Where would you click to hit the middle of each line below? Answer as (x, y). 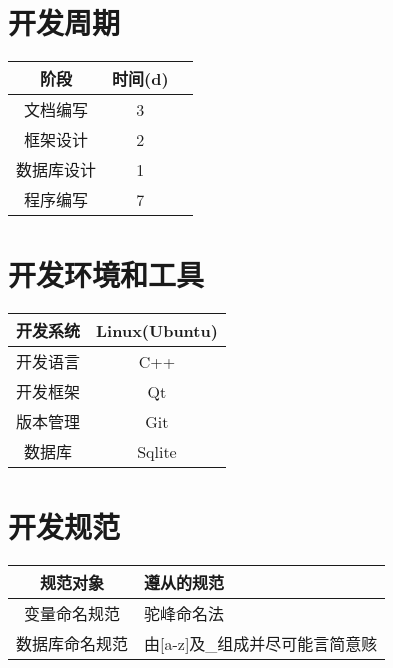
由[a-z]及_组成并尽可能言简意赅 (261, 644)
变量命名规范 (72, 614)
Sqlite (157, 451)
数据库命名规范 (72, 644)
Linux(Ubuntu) (157, 330)
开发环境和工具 (106, 274)
